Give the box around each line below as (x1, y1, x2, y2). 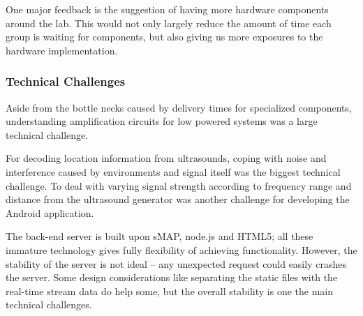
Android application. (6, 205, 94, 220)
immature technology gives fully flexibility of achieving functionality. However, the (6, 242, 357, 257)
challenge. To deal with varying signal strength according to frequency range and (6, 178, 352, 193)
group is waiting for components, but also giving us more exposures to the (6, 29, 323, 44)
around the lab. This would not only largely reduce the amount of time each (6, 15, 332, 30)
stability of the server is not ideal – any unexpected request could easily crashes (6, 256, 346, 271)
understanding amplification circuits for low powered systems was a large (6, 114, 318, 128)
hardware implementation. (6, 43, 118, 57)
